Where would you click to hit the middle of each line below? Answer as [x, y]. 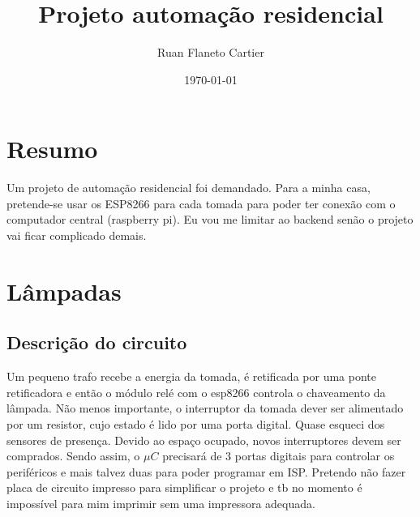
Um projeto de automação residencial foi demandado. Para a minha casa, [189, 188]
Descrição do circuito [97, 342]
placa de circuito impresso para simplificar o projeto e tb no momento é [184, 487]
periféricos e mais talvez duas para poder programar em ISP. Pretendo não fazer [206, 471]
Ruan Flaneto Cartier [211, 52]
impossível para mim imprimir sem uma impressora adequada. [161, 503]
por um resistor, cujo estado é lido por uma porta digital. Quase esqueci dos [196, 423]
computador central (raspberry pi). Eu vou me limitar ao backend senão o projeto [210, 219]
